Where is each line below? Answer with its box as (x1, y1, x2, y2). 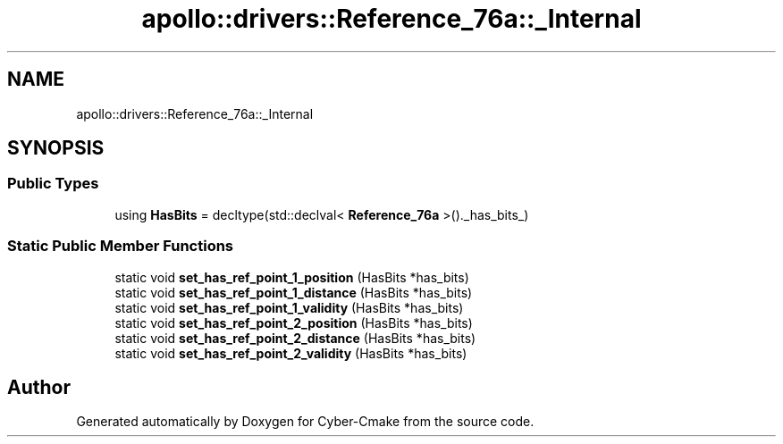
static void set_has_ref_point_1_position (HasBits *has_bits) (114, 269, 469, 285)
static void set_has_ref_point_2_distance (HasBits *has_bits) (114, 330, 476, 346)
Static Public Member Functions (7, 237, 234, 256)
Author (7, 375, 71, 398)
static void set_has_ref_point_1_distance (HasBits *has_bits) (114, 284, 473, 300)
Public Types (7, 174, 99, 193)
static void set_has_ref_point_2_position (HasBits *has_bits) (114, 314, 473, 331)
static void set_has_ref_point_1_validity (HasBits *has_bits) (114, 299, 464, 315)
